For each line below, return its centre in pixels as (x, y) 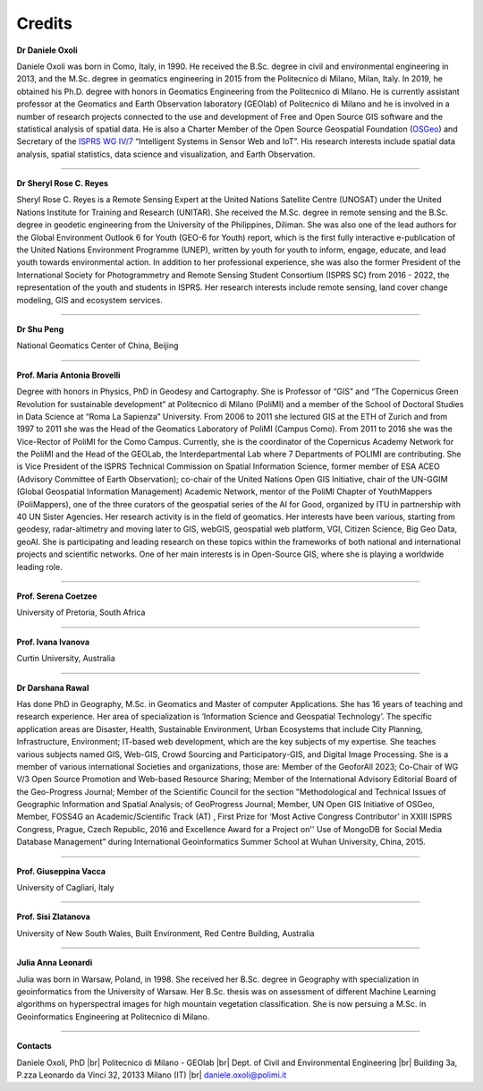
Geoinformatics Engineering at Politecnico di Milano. (113, 1017)
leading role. (39, 567)
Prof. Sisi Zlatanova (54, 916)
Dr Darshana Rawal (53, 687)
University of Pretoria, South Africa (81, 612)
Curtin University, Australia (66, 659)
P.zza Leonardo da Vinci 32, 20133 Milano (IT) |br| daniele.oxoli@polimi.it (152, 1075)
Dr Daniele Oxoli (47, 50)
